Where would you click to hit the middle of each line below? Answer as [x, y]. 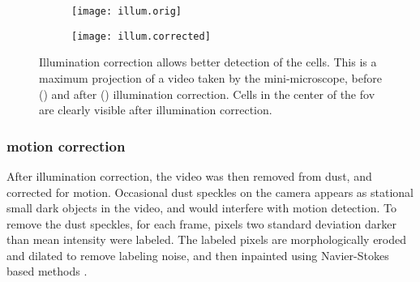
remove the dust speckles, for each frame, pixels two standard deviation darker [201, 223]
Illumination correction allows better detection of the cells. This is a [208, 62]
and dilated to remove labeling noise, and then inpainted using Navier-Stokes [198, 255]
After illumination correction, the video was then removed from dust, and [189, 175]
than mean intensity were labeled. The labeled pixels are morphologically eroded [207, 239]
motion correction [66, 145]
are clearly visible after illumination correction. [156, 110]
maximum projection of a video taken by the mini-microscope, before [210, 77]
